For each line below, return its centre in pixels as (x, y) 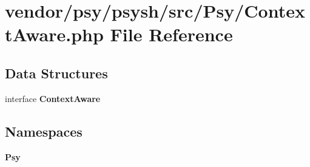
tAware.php (54, 34)
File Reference (171, 34)
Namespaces (44, 131)
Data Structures (56, 73)
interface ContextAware (53, 98)
